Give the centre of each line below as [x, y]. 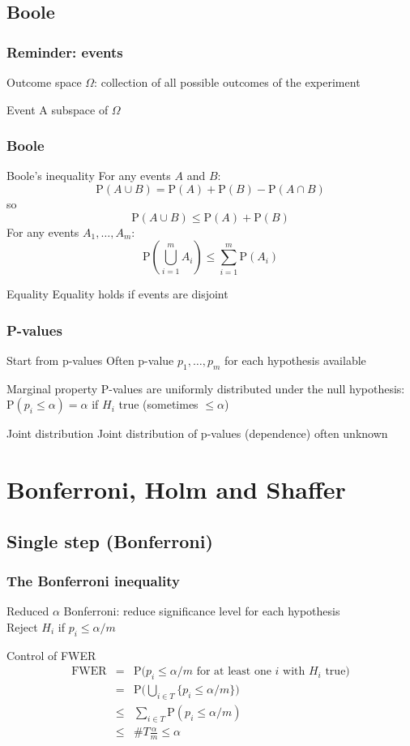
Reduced [28, 611]
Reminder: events [65, 51]
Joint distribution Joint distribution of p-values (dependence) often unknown [197, 433]
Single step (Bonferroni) [110, 540]
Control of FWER [51, 655]
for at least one [234, 672]
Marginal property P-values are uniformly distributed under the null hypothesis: [206, 388]
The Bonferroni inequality [93, 581]
